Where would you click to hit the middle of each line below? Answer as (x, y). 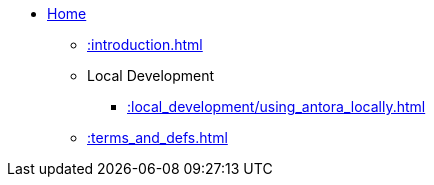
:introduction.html (145, 44)
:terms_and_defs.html (157, 137)
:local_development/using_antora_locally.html (276, 106)
